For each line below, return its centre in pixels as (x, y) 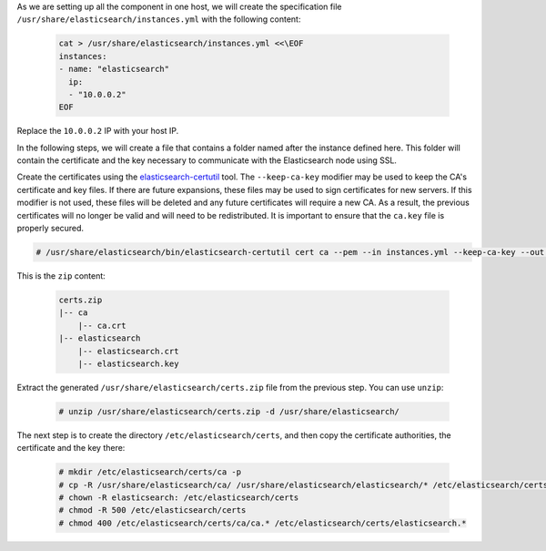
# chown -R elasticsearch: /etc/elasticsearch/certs (179, 498)
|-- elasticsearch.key (128, 363)
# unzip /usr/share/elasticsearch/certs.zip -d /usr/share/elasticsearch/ (229, 411)
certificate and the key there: (71, 448)
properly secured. (51, 229)
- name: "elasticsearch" (114, 69)
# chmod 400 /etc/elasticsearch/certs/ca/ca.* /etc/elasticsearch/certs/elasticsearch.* (263, 523)
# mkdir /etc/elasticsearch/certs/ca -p (150, 472)
